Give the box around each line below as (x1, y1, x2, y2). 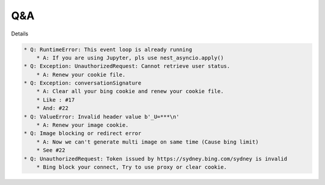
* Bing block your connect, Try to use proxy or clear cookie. (36, 164, 227, 171)
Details (11, 30, 28, 37)
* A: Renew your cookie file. (36, 71, 126, 78)
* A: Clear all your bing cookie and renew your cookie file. (36, 88, 224, 95)
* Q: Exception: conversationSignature (23, 80, 141, 86)
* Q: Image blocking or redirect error (23, 130, 141, 137)
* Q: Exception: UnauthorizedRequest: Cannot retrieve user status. (23, 63, 231, 70)
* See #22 (36, 147, 66, 154)
